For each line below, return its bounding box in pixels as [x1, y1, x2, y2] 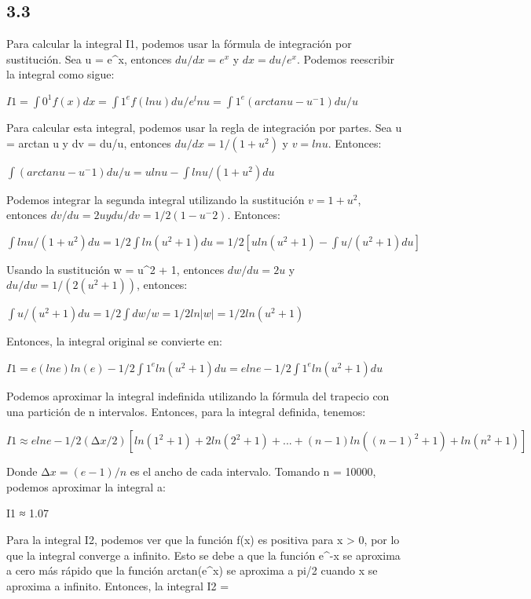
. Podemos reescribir [296, 50, 395, 67]
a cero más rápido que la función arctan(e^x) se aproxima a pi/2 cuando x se [6, 562, 378, 579]
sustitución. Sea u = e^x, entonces [6, 50, 172, 67]
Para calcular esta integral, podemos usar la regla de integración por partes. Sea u [6, 119, 402, 135]
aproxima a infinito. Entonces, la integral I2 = [6, 577, 229, 594]
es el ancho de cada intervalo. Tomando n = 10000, [130, 463, 376, 480]
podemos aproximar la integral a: [6, 478, 166, 495]
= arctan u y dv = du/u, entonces [6, 134, 171, 151]
